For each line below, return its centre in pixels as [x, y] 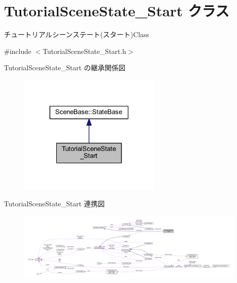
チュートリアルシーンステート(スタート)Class [77, 34]
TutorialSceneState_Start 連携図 [54, 203]
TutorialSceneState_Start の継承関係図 [65, 68]
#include [18, 51]
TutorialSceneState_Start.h [84, 51]
